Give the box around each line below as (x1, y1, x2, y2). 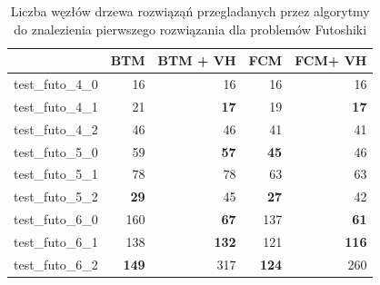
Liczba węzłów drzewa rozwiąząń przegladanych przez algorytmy (10, 2, 370, 20)
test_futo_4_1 (14, 96, 98, 115)
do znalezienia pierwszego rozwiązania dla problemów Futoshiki (14, 19, 367, 38)
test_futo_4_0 (14, 74, 98, 93)
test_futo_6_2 (14, 254, 98, 273)
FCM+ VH (295, 51, 367, 70)
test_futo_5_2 (14, 187, 98, 206)
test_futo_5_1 (14, 164, 98, 183)
